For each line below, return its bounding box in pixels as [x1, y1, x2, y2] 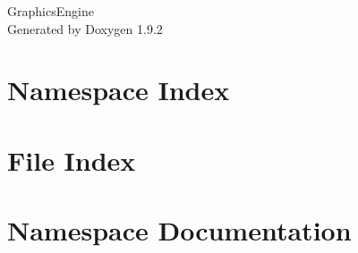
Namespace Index [7, 72, 230, 108]
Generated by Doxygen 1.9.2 [7, 19, 163, 38]
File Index [7, 141, 136, 178]
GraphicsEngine [7, 2, 94, 20]
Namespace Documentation [7, 212, 352, 249]
